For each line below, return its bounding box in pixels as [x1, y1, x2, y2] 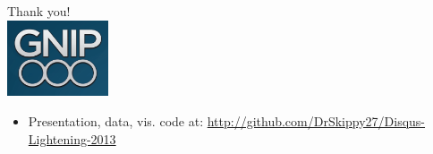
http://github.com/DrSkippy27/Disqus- [207, 112, 426, 131]
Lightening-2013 [28, 129, 116, 148]
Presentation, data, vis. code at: [28, 112, 204, 131]
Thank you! [7, 2, 71, 20]
